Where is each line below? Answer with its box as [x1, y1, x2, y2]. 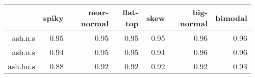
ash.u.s [12, 46, 35, 58]
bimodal [215, 12, 247, 23]
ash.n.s [12, 32, 35, 43]
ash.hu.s [8, 60, 35, 72]
